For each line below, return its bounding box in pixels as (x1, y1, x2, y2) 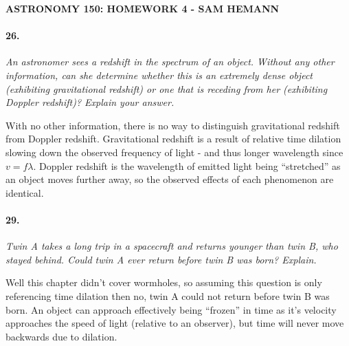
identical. (5, 185, 44, 199)
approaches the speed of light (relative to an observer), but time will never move (5, 316, 344, 330)
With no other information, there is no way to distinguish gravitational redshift (5, 118, 340, 132)
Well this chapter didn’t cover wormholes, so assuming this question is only (5, 275, 322, 290)
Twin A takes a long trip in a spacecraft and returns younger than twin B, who (5, 239, 338, 253)
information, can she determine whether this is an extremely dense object (5, 67, 313, 82)
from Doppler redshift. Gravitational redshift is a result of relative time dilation (5, 131, 341, 146)
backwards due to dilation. (5, 329, 117, 343)
